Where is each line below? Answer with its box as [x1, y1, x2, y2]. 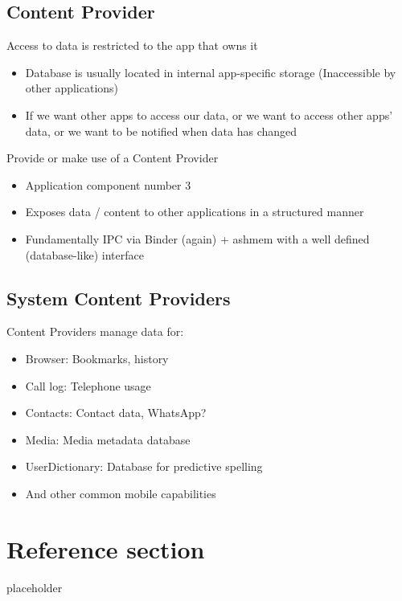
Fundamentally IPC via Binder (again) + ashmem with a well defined [25, 230, 370, 247]
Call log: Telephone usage [25, 377, 151, 394]
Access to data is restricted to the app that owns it [6, 37, 258, 54]
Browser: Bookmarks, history [25, 350, 169, 366]
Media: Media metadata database [25, 431, 191, 448]
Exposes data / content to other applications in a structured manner [25, 203, 364, 220]
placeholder [6, 579, 63, 595]
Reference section [6, 532, 205, 565]
